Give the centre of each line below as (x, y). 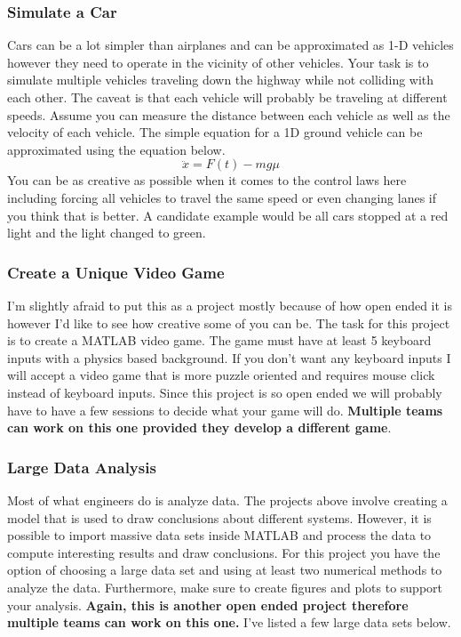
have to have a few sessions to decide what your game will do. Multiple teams (225, 410)
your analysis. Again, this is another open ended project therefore (208, 605)
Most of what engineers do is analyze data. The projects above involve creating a (227, 500)
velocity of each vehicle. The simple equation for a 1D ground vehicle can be (215, 132)
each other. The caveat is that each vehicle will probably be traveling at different (227, 97)
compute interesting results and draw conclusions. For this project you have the (224, 552)
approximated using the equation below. (116, 149)
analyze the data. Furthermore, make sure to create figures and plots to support (225, 587)
